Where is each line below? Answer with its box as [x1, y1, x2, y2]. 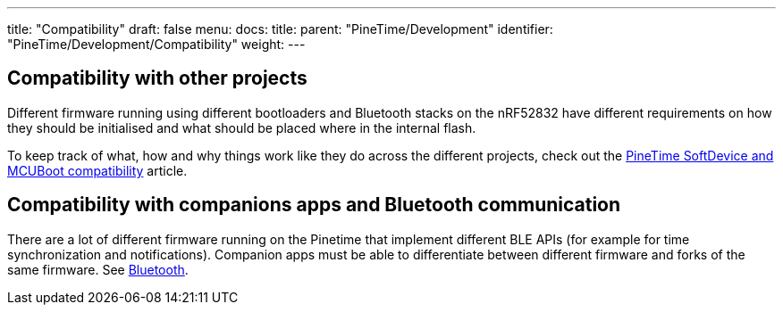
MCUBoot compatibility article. [7, 162, 188, 178]
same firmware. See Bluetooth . [7, 261, 189, 277]
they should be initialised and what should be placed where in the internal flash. [7, 119, 476, 135]
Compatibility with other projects [7, 67, 307, 90]
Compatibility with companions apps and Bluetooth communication [7, 193, 621, 217]
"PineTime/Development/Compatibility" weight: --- [7, 37, 306, 52]
